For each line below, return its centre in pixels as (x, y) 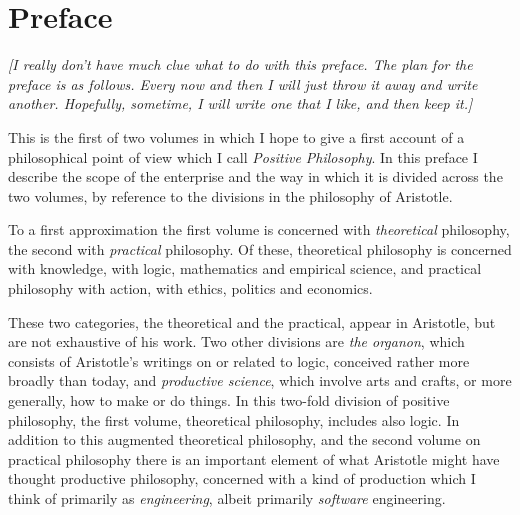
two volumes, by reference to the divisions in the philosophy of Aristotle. (230, 195)
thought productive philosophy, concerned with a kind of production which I (242, 478)
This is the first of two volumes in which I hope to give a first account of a (236, 136)
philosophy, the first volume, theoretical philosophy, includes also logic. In (234, 419)
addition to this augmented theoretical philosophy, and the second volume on (244, 439)
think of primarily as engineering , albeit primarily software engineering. (227, 498)
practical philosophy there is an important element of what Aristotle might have (254, 458)
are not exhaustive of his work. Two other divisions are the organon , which (236, 341)
